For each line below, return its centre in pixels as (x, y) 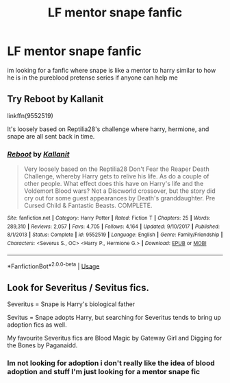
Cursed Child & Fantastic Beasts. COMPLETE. (88, 206)
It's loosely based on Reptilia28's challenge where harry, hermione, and (108, 129)
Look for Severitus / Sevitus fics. (78, 287)
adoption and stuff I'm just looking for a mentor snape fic (104, 372)
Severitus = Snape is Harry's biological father (71, 304)
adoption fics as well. (37, 325)
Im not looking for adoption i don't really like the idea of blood (111, 363)
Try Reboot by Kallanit (55, 99)
